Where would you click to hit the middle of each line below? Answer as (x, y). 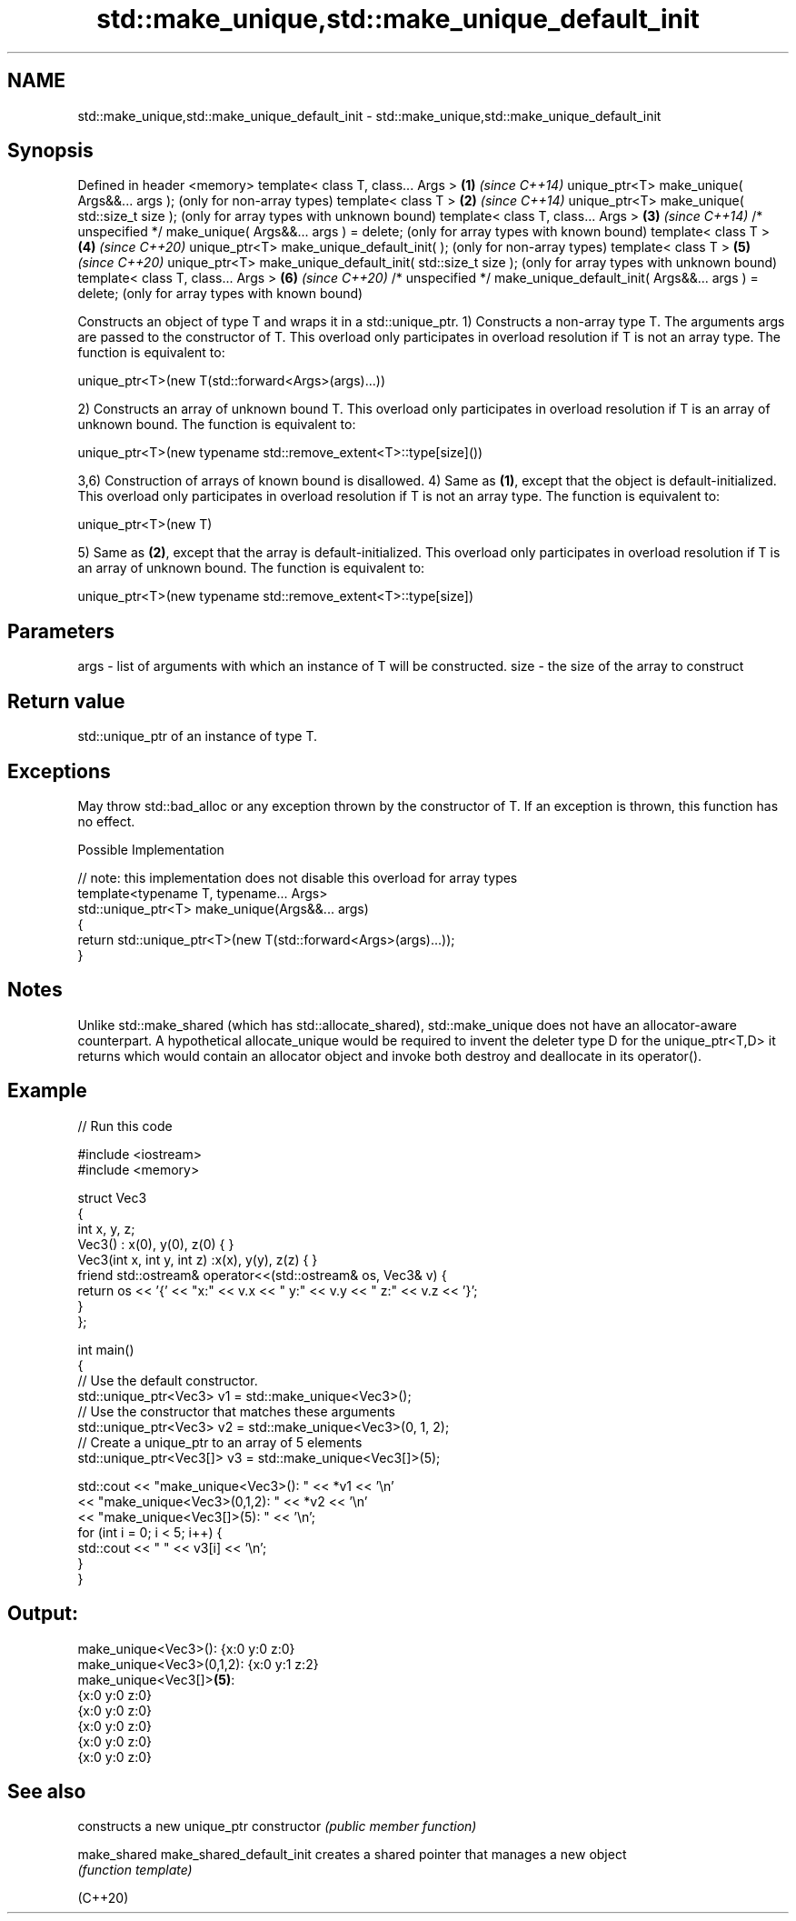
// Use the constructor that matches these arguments (236, 1411)
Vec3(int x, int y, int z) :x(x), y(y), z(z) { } (198, 1259)
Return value (66, 701)
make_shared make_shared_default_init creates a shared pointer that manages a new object (352, 1855)
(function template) (135, 1870)
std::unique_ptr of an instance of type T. (198, 736)
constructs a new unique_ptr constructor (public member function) (277, 1826)
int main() (106, 1349)
